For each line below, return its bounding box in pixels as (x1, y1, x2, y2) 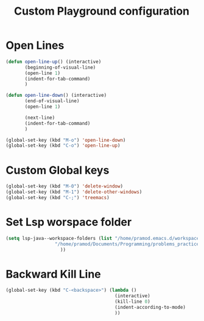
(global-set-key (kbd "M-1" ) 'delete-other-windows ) (5, 189, 142, 196)
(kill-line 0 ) (114, 298, 150, 305)
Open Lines (5, 38, 65, 52)
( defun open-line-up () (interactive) (5, 58, 102, 65)
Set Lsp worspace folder (5, 215, 132, 229)
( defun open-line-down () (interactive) (5, 93, 107, 99)
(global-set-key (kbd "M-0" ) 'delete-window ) (5, 183, 123, 189)
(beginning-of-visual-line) (24, 64, 96, 71)
